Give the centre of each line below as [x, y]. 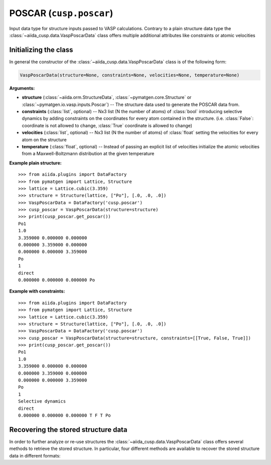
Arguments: [22, 88]
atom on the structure [44, 139]
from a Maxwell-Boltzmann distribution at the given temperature [88, 154]
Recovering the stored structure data [68, 430]
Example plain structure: [36, 163]
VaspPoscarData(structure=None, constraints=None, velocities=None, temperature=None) [130, 75]
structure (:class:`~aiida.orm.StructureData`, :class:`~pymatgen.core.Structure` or [107, 98]
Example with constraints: [37, 291]
